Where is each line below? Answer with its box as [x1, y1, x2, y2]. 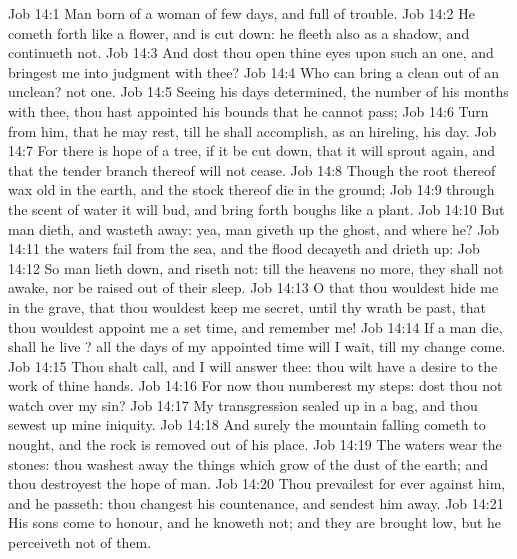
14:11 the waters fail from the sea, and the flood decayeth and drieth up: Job [8, 238, 480, 259]
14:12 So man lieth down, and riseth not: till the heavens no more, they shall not [8, 257, 504, 278]
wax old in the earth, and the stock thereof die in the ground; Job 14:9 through [8, 179, 495, 200]
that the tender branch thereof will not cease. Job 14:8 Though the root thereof [8, 159, 496, 180]
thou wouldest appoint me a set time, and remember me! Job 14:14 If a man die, [8, 316, 503, 337]
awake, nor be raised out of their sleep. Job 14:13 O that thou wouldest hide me [8, 277, 499, 298]
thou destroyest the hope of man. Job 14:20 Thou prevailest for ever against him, [8, 473, 506, 494]
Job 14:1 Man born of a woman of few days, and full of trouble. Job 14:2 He [8, 3, 475, 23]
